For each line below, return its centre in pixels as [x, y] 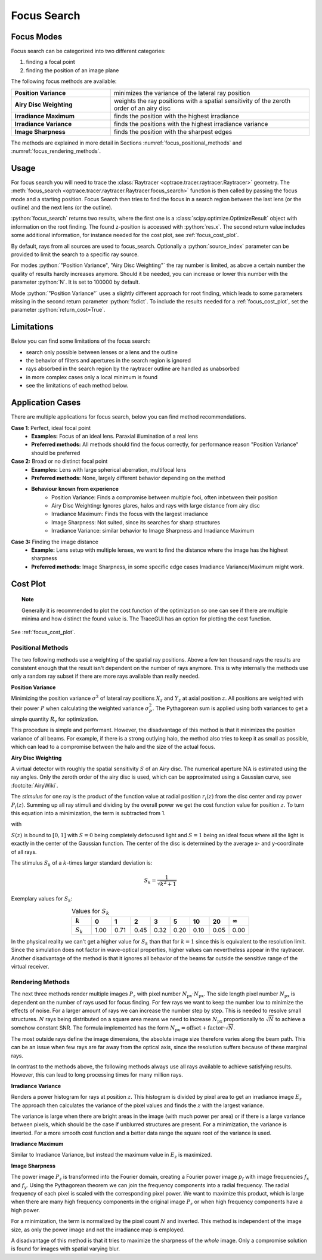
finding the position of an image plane [72, 70]
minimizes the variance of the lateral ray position [182, 93]
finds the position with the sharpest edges [173, 131]
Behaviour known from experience [75, 489]
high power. [25, 1210]
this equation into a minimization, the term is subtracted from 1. [89, 813]
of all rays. [24, 852]
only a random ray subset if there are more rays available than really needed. [105, 676]
